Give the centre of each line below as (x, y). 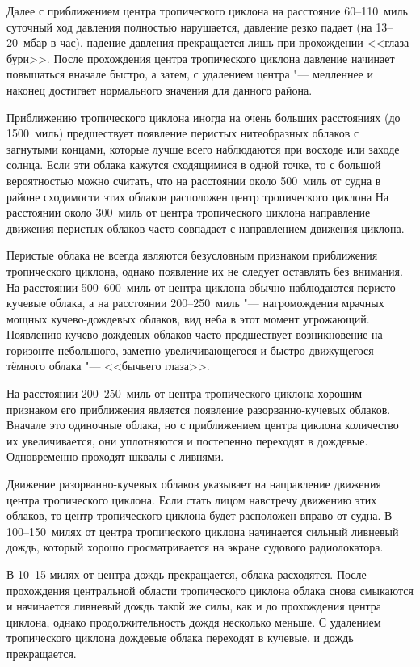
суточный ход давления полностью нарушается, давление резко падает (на (189, 26)
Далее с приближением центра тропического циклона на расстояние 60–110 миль (207, 11)
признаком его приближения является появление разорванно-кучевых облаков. (199, 409)
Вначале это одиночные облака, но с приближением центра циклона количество (203, 425)
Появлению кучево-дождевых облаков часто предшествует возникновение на (195, 334)
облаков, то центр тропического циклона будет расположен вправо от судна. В (199, 515)
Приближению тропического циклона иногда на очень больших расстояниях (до (204, 117)
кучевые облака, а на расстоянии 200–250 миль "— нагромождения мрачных (195, 303)
